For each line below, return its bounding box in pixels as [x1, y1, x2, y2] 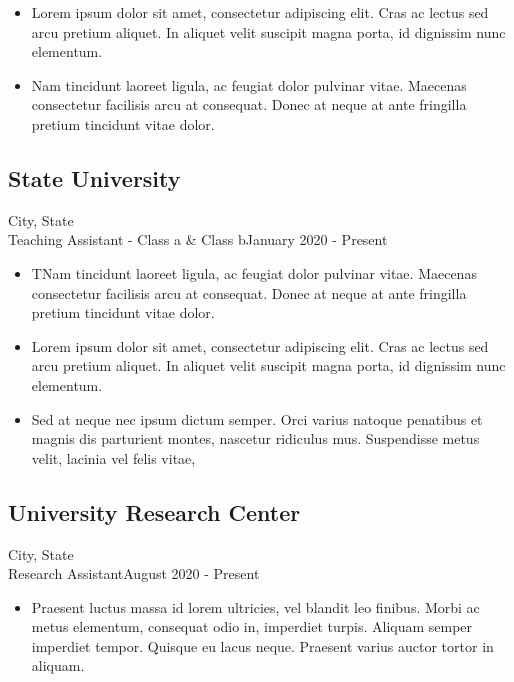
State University [8, 162, 181, 193]
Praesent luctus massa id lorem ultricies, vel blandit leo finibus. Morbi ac [31, 596, 480, 617]
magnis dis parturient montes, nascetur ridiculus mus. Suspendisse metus [31, 428, 480, 449]
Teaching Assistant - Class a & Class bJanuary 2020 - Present [8, 229, 388, 250]
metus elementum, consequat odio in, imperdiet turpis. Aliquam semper [31, 616, 473, 637]
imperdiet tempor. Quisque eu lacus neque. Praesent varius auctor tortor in [31, 635, 494, 656]
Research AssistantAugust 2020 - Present [8, 563, 260, 584]
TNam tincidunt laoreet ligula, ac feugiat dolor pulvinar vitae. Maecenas [31, 262, 477, 283]
